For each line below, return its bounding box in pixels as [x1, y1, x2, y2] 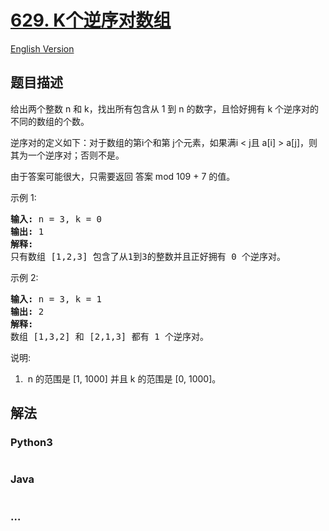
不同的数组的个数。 [10, 115, 90, 127]
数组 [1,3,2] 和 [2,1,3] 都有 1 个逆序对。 [10, 331, 210, 342]
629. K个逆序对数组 [10, 9, 172, 32]
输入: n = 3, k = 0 [10, 213, 103, 225]
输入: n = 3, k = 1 [10, 293, 103, 305]
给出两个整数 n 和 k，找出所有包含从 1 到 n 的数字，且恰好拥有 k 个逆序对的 [10, 102, 320, 115]
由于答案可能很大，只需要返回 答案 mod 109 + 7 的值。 [10, 170, 236, 182]
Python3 [10, 436, 53, 450]
